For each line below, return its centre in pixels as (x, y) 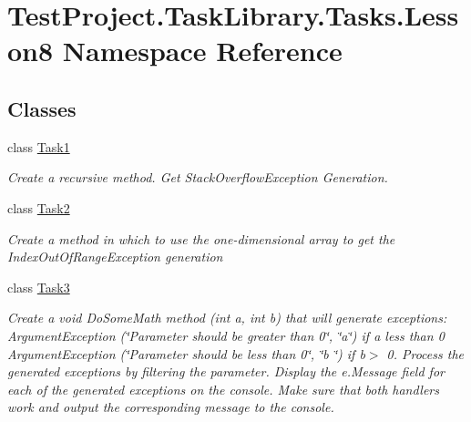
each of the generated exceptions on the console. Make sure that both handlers (223, 389)
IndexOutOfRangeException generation (115, 257)
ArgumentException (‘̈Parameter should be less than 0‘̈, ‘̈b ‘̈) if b (186, 353)
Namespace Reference (202, 51)
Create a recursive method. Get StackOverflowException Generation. (198, 177)
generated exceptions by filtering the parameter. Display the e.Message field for (226, 371)
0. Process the (425, 353)
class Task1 (39, 146)
